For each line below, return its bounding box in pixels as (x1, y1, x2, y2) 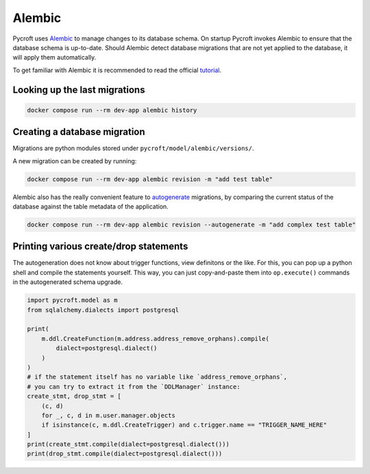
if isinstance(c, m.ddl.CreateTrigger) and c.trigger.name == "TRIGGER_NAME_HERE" (41, 421, 328, 429)
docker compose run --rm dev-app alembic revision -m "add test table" (27, 175, 273, 183)
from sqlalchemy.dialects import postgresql (27, 306, 180, 313)
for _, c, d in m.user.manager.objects (41, 412, 176, 419)
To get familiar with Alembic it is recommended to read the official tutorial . (12, 66, 222, 74)
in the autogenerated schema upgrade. (12, 278, 123, 286)
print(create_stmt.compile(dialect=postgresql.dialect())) (27, 440, 230, 449)
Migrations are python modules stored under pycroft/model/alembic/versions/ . (12, 144, 254, 152)
